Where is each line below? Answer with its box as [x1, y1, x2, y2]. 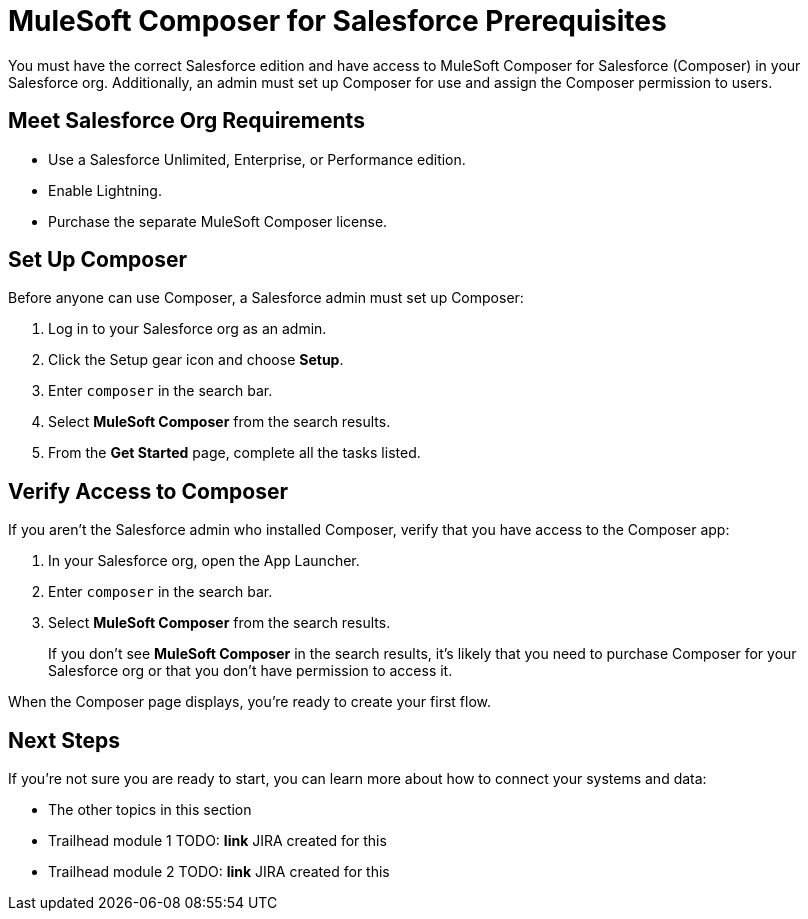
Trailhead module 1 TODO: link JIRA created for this [48, 832, 387, 850]
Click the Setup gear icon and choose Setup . [48, 351, 344, 369]
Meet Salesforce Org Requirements [8, 108, 365, 134]
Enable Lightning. [48, 181, 162, 199]
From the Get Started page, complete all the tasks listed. [48, 444, 421, 462]
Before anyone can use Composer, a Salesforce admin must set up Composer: [8, 289, 524, 307]
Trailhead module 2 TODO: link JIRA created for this [48, 863, 390, 881]
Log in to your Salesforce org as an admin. [48, 320, 327, 338]
